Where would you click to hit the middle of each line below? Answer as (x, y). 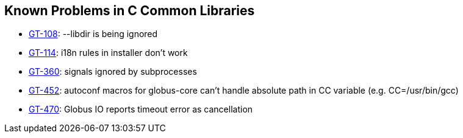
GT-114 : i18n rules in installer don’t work (108, 53)
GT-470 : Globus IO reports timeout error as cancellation (141, 109)
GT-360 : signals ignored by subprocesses (113, 72)
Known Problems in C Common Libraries (130, 11)
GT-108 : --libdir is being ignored (93, 34)
